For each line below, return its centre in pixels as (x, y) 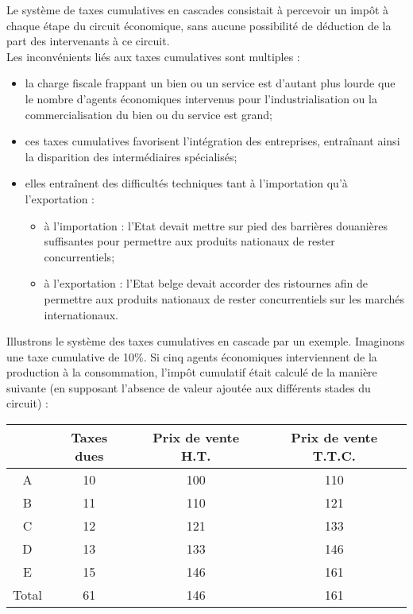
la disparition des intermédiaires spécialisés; (131, 156)
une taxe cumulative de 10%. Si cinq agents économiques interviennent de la (192, 356)
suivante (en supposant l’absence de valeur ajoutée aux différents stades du (189, 387)
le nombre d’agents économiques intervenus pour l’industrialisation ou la (201, 98)
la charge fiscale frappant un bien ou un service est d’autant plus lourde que (210, 83)
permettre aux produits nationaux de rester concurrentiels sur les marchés (224, 298)
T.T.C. (334, 456)
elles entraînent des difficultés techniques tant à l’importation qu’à (186, 183)
